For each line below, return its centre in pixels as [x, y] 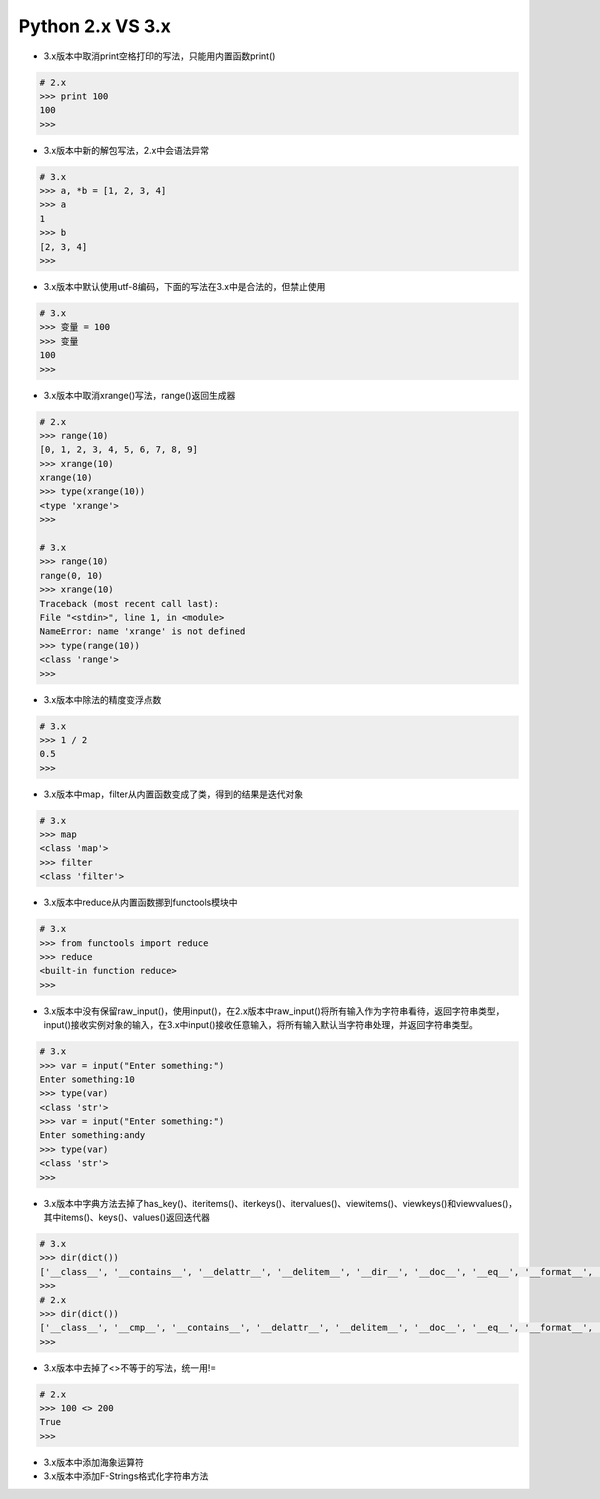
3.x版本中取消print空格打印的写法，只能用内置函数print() [159, 56]
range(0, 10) [71, 575]
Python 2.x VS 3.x [95, 26]
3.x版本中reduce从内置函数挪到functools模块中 [140, 902]
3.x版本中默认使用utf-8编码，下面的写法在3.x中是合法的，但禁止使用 [184, 286]
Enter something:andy [92, 1135]
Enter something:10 [87, 1079]
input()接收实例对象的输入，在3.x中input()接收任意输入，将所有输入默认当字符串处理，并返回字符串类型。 [261, 1025]
